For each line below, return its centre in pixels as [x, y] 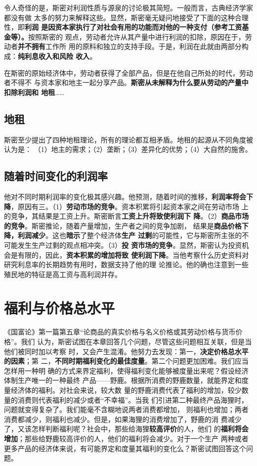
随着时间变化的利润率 [56, 176]
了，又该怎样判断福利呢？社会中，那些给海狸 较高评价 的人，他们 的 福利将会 [126, 429]
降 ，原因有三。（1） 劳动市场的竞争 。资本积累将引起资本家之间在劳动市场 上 [126, 206]
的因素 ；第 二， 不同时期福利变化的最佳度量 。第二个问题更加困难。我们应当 [126, 361]
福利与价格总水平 [60, 308]
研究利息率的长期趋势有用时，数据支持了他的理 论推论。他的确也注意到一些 [126, 264]
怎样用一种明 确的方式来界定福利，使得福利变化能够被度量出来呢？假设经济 [126, 370]
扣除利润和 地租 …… [34, 92]
